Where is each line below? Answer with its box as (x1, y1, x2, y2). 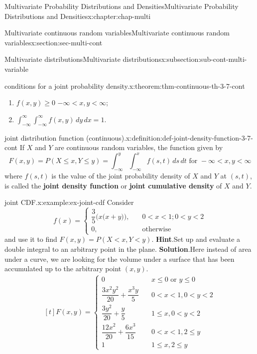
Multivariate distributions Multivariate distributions (4, 54, 161, 64)
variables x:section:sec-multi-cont (4, 37, 103, 47)
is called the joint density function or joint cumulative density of (4, 180, 222, 190)
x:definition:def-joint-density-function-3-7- (126, 132, 253, 143)
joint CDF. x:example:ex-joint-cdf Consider (4, 197, 134, 207)
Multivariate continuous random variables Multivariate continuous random (4, 27, 230, 38)
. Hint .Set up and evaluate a (151, 234, 241, 244)
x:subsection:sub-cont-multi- (161, 54, 247, 64)
